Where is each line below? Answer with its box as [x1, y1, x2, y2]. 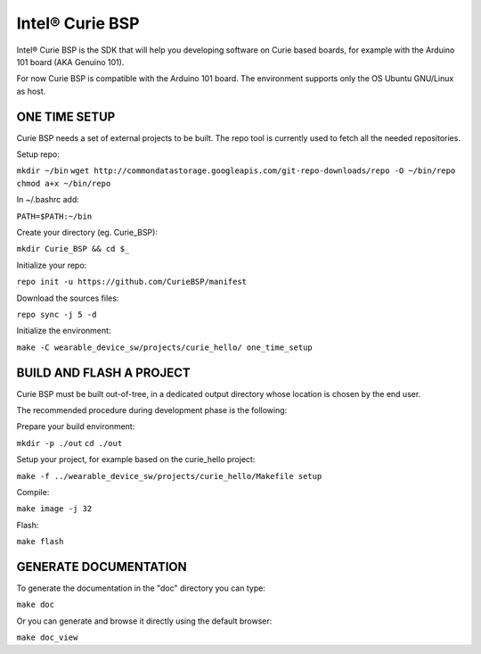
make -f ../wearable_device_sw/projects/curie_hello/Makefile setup [16, 471, 322, 481]
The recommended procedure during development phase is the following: [16, 405, 288, 415]
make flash [16, 536, 64, 547]
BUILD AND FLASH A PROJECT [16, 365, 191, 380]
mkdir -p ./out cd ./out [16, 438, 123, 448]
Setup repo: [16, 149, 60, 160]
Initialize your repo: [16, 260, 87, 270]
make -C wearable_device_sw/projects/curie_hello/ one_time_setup [16, 342, 314, 352]
